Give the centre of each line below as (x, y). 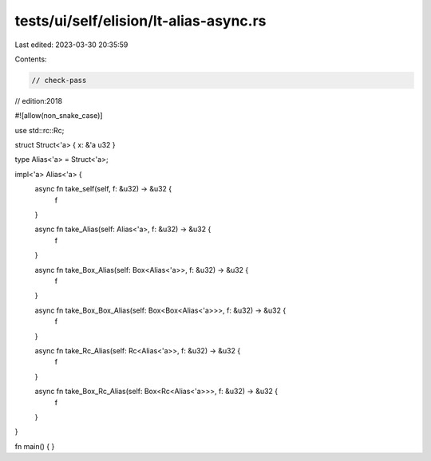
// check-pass (59, 80)
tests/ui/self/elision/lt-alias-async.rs (140, 21)
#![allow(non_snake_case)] (59, 116)
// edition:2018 (39, 100)
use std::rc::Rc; (40, 130)
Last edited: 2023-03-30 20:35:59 (71, 45)
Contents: (31, 59)
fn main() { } (35, 446)
